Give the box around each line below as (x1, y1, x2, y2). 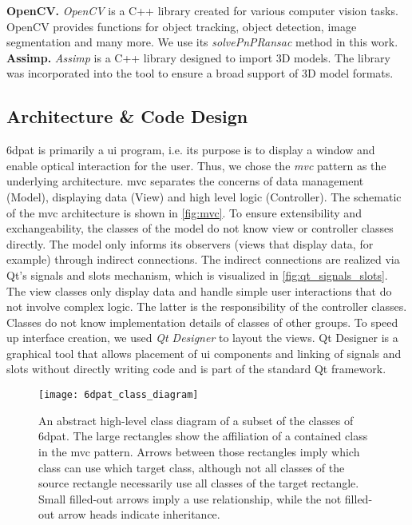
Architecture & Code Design (6, 104, 248, 129)
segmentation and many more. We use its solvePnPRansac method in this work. (6, 34, 398, 50)
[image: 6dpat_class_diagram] (38, 389, 199, 401)
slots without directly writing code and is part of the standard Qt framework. (6, 360, 386, 377)
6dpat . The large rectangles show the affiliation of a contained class (38, 428, 368, 444)
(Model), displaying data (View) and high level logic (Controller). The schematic (6, 188, 402, 205)
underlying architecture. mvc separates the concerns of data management (6, 173, 364, 189)
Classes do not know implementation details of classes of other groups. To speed (6, 313, 398, 330)
